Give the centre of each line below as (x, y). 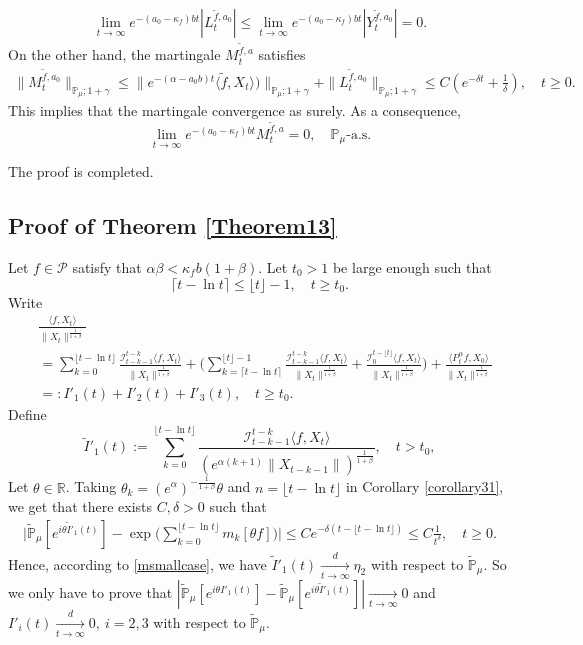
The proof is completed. (81, 171)
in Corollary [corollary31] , (424, 486)
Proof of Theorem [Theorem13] (172, 225)
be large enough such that (412, 267)
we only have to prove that (90, 591)
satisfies (282, 54)
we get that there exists (80, 506)
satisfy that (107, 267)
